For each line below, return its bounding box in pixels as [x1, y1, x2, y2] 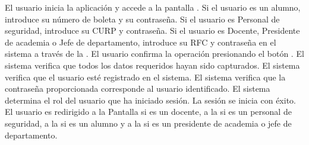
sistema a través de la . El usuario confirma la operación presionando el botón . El [5, 47, 304, 60]
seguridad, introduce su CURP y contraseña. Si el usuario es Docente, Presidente [5, 24, 300, 37]
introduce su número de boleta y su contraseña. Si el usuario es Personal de [5, 12, 280, 25]
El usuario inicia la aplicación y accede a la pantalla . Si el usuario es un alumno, [5, 1, 301, 13]
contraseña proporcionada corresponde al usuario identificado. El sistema [5, 82, 270, 95]
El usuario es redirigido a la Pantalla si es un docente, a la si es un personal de [5, 105, 292, 118]
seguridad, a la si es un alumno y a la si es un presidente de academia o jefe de [5, 117, 292, 129]
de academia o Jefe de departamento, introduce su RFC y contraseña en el [5, 36, 276, 48]
